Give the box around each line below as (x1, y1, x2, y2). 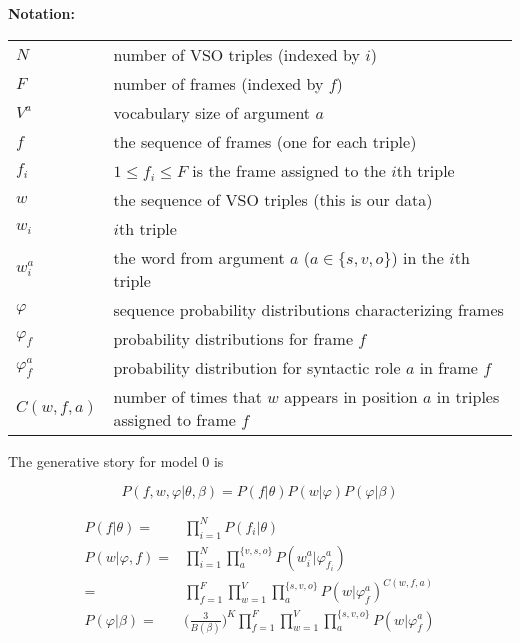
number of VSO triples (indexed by (113, 42, 360, 66)
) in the (391, 245, 444, 269)
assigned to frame (113, 407, 236, 431)
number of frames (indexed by (113, 71, 324, 95)
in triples (436, 384, 500, 408)
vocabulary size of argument (113, 100, 311, 124)
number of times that (113, 384, 263, 408)
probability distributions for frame (113, 326, 353, 350)
